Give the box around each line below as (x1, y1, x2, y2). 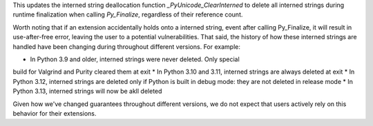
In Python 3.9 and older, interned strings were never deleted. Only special (30, 55, 240, 63)
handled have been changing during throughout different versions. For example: (12, 42, 241, 51)
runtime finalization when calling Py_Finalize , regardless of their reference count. (12, 10, 243, 19)
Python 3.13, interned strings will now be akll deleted (12, 87, 162, 96)
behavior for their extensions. (12, 109, 97, 117)
